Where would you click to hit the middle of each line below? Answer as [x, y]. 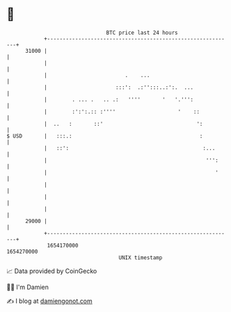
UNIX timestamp [141, 257]
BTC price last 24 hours [142, 33]
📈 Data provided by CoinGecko [52, 271]
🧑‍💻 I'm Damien [28, 287]
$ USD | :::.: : [105, 136]
